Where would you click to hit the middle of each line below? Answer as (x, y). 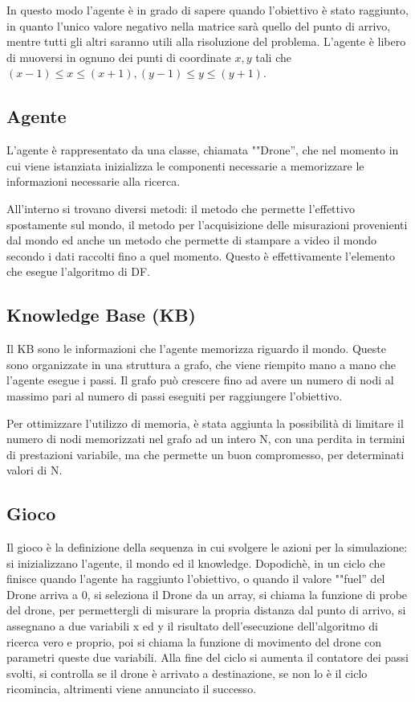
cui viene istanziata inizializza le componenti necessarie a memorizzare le (185, 165)
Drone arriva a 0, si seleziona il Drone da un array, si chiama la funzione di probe (207, 594)
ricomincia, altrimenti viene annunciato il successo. (132, 689)
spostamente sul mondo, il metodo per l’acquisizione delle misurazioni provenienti (207, 224)
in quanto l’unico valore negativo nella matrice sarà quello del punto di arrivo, (199, 25)
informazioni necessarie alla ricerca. (94, 181)
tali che (273, 57)
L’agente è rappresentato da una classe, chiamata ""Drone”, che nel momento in (203, 150)
